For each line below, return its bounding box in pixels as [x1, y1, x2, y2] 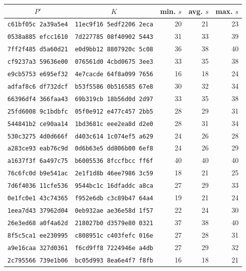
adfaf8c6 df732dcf [7, 83, 68, 90]
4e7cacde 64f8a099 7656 [75, 70, 154, 78]
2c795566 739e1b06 [7, 257, 68, 264]
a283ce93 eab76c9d [7, 145, 68, 152]
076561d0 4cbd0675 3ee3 [75, 58, 154, 66]
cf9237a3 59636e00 [7, 58, 68, 66]
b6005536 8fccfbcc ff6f [75, 157, 154, 165]
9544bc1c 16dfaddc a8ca [75, 182, 154, 190]
